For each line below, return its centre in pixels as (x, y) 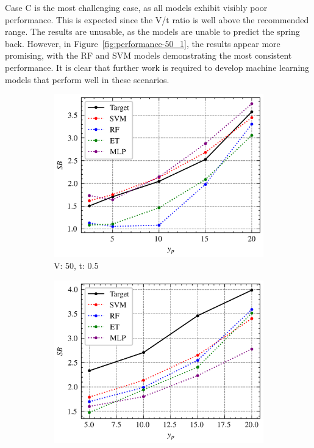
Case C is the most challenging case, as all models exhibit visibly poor (136, 7)
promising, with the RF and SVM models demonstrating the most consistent (148, 55)
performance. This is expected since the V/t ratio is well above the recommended (157, 19)
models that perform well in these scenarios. (87, 79)
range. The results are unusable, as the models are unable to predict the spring (152, 31)
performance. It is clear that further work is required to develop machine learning (157, 67)
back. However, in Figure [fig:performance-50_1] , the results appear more (143, 43)
